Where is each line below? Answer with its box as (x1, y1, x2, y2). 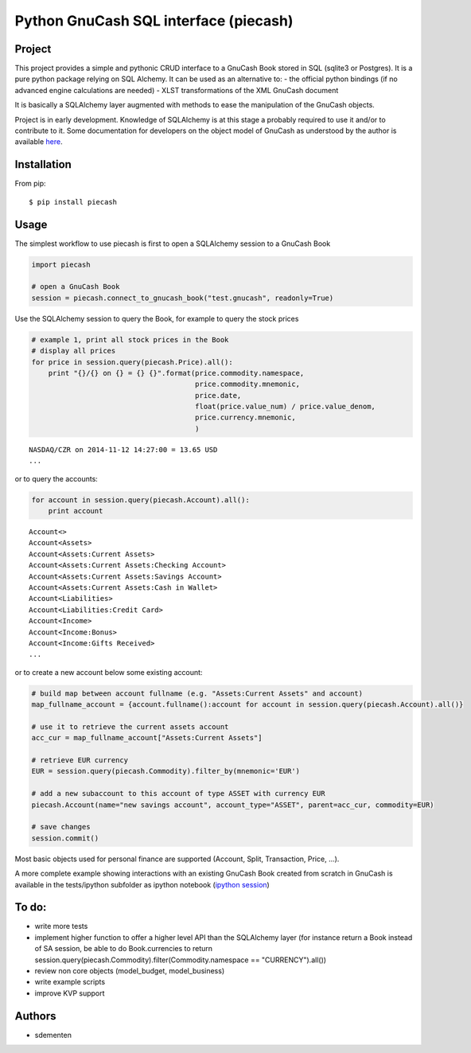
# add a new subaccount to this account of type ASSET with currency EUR (31, 789, 325, 798)
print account (48, 506, 103, 515)
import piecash (31, 259, 91, 269)
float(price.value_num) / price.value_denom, (195, 402, 376, 411)
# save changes (31, 822, 91, 832)
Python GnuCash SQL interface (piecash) (14, 12, 294, 29)
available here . (14, 137, 63, 146)
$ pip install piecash (29, 197, 118, 206)
